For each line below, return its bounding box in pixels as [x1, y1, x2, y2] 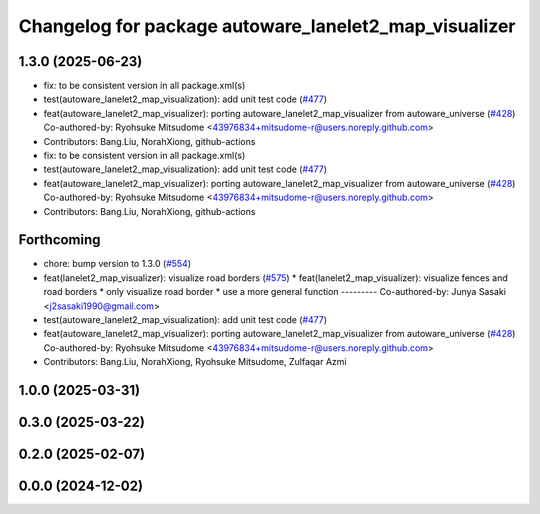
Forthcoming [18, 231, 101, 249]
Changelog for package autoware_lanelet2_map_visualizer [18, 15, 516, 37]
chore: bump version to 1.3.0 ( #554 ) [43, 258, 192, 270]
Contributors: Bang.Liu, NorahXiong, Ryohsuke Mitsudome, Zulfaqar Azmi [43, 356, 347, 368]
